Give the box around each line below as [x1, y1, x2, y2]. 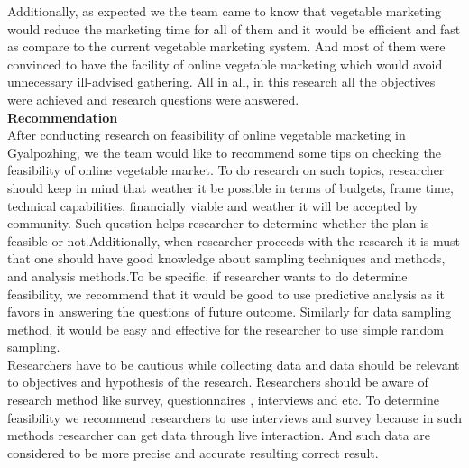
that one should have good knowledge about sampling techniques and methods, [7, 249, 446, 268]
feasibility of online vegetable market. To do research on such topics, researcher [7, 161, 445, 179]
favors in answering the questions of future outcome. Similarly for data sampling [7, 302, 452, 321]
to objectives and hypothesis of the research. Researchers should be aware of [7, 372, 428, 391]
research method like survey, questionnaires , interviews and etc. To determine [7, 390, 439, 409]
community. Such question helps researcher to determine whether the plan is [7, 214, 429, 233]
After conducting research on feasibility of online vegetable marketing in [7, 125, 406, 144]
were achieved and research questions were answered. [7, 89, 299, 108]
